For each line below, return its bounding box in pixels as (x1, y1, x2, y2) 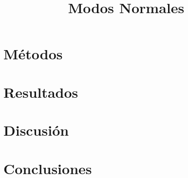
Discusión (3, 120, 69, 140)
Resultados (3, 82, 78, 102)
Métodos (3, 44, 63, 64)
